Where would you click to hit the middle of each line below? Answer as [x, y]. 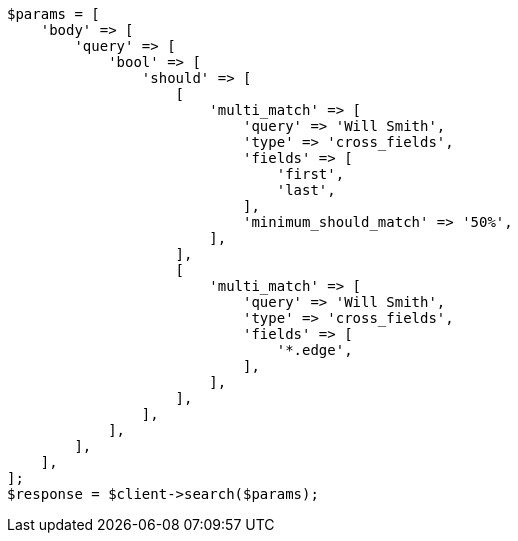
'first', [310, 174]
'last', [306, 190]
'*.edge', [314, 350]
